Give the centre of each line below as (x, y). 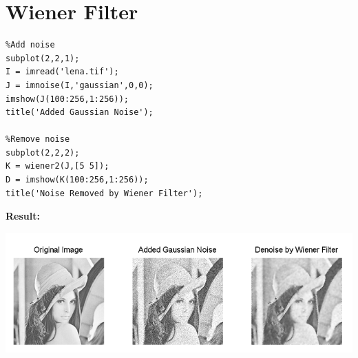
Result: (23, 216)
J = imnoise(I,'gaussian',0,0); (80, 85)
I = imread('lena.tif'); (62, 72)
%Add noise (30, 45)
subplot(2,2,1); (43, 58)
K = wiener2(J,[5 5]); (57, 166)
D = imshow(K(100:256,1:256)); (77, 180)
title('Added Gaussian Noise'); (80, 113)
